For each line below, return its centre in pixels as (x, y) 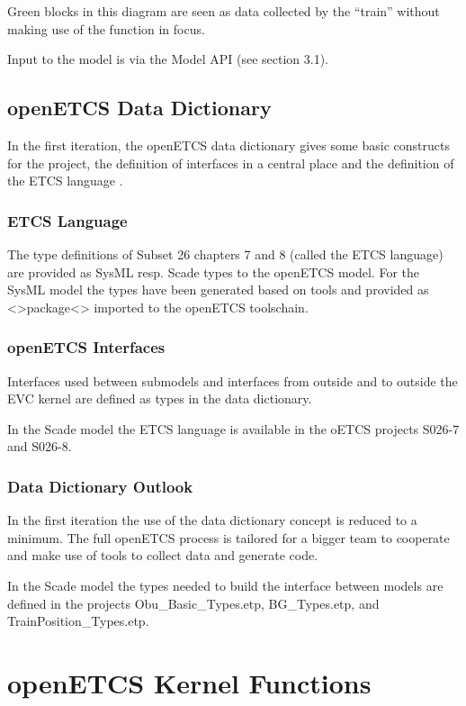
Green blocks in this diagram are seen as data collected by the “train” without (224, 11)
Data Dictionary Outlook (100, 486)
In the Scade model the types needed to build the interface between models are (225, 585)
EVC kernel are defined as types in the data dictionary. (160, 398)
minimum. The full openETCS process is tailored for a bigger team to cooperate (229, 537)
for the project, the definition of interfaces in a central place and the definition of (231, 163)
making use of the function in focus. (106, 28)
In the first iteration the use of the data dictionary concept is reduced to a (212, 520)
